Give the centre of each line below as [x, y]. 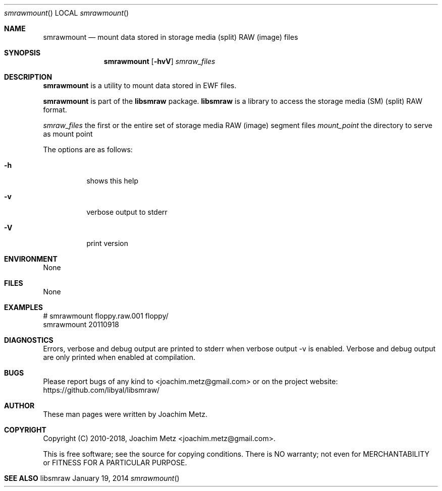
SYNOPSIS [22, 53]
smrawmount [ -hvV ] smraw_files [159, 61]
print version [107, 243]
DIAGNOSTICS [29, 340]
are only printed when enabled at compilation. [119, 357]
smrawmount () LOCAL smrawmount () [67, 13]
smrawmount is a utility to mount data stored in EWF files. [140, 85]
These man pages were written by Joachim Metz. [125, 414]
